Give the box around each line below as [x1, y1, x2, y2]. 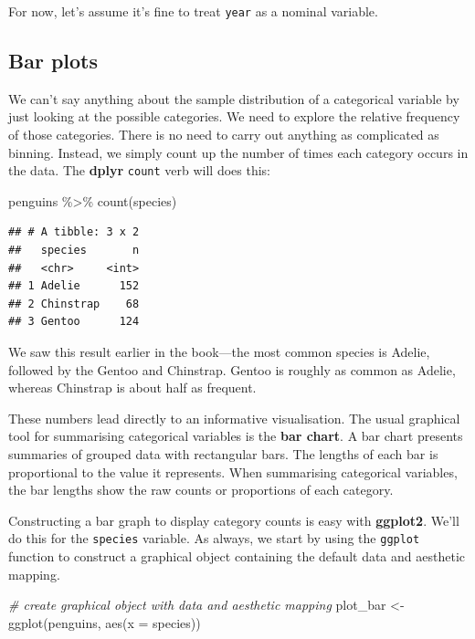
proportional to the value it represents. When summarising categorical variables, [8, 462, 458, 481]
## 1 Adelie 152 [8, 279, 140, 293]
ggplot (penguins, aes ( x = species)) [8, 613, 201, 632]
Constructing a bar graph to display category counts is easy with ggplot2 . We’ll [8, 510, 459, 529]
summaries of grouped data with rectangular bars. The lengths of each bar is [8, 445, 438, 464]
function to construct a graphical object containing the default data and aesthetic [8, 547, 465, 566]
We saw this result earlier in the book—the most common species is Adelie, [8, 342, 430, 361]
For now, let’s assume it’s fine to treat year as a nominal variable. [8, 2, 378, 20]
